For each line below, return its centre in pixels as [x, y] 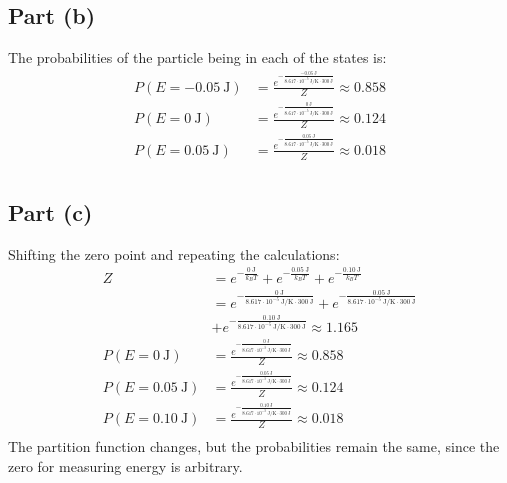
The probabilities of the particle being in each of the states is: [197, 57]
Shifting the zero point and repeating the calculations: [174, 253]
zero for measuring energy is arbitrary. [125, 465]
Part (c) [50, 211]
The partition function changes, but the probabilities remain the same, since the [254, 446]
